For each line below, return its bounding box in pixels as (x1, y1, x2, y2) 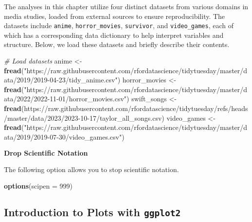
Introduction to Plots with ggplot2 (4, 204, 181, 219)
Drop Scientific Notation (4, 148, 88, 158)
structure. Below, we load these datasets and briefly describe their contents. (4, 39, 230, 49)
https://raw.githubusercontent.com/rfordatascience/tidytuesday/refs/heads (24, 103, 248, 113)
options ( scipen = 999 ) (4, 180, 73, 190)
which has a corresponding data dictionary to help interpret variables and (4, 30, 224, 40)
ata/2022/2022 (4, 94, 48, 104)
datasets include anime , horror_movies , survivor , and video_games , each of (4, 20, 234, 31)
